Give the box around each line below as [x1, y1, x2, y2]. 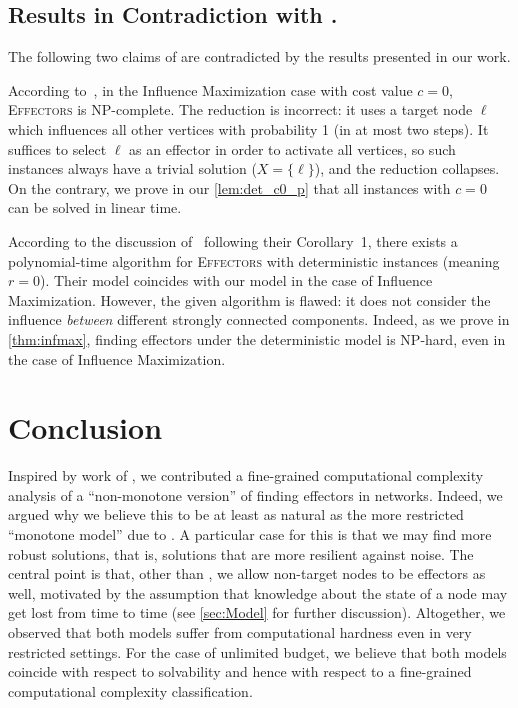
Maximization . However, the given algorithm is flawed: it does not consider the [8, 289, 491, 310]
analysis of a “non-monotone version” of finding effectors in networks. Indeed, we [8, 484, 503, 505]
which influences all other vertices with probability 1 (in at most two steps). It [8, 118, 489, 139]
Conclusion [8, 407, 163, 448]
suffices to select [8, 138, 107, 159]
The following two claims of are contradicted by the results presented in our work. [8, 46, 511, 67]
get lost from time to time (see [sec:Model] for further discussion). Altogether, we [8, 602, 506, 623]
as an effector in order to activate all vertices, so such [129, 138, 456, 159]
